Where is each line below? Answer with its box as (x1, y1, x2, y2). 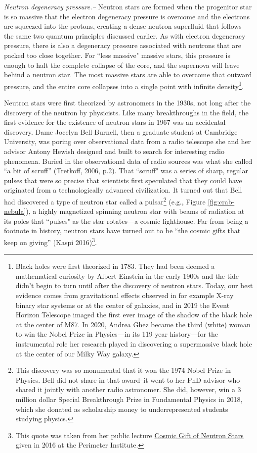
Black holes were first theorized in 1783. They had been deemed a (15, 261, 215, 271)
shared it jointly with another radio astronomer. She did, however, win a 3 (15, 384, 241, 395)
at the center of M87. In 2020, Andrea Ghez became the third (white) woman (15, 319, 251, 329)
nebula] (4, 206, 26, 216)
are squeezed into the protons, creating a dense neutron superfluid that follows (4, 21, 242, 31)
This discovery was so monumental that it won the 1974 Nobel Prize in (15, 365, 231, 375)
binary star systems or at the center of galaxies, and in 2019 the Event (15, 300, 230, 310)
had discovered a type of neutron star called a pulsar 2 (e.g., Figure (4, 195, 206, 206)
